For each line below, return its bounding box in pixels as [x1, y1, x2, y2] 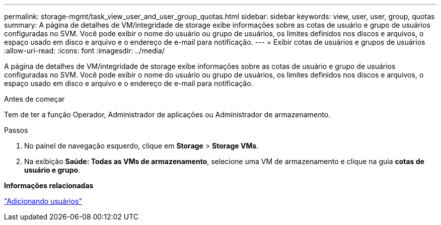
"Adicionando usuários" [4, 197, 83, 205]
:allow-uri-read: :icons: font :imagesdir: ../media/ [4, 46, 165, 55]
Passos [4, 126, 28, 134]
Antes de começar [4, 95, 65, 103]
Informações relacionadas [4, 181, 94, 190]
